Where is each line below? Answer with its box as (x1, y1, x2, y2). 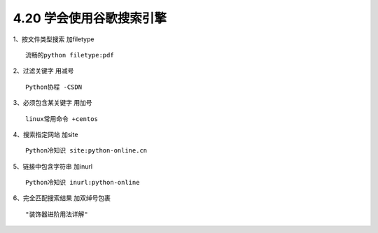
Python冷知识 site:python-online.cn (25, 147, 148, 155)
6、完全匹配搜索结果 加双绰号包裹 (13, 194, 111, 202)
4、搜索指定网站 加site (13, 130, 78, 139)
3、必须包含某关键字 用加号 (13, 99, 92, 107)
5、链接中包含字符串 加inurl (13, 162, 93, 171)
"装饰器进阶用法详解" (25, 210, 88, 218)
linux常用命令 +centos (25, 115, 98, 122)
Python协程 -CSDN (25, 83, 83, 91)
